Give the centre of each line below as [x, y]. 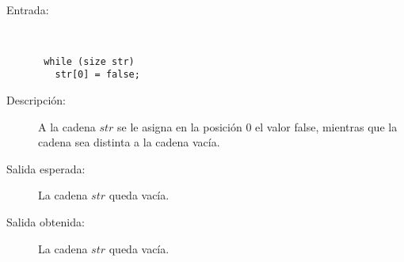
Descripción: [36, 100]
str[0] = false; [97, 75]
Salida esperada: [46, 168]
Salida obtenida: [46, 222]
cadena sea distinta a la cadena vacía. [129, 142]
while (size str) [89, 61]
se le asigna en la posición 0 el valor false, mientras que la [257, 126]
